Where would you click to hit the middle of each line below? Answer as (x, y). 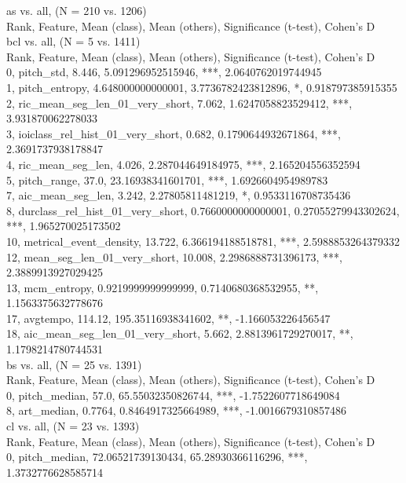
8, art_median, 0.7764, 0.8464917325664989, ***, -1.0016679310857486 (176, 410)
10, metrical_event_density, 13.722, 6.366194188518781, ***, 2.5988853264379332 (203, 241)
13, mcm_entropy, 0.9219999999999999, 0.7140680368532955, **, (163, 287)
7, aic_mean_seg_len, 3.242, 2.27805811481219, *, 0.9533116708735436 (179, 195)
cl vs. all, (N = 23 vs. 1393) (73, 426)
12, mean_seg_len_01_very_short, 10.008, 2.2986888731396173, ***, (175, 256)
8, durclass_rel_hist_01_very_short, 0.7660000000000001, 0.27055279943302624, (203, 210)
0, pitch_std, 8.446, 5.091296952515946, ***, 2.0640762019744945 (164, 72)
